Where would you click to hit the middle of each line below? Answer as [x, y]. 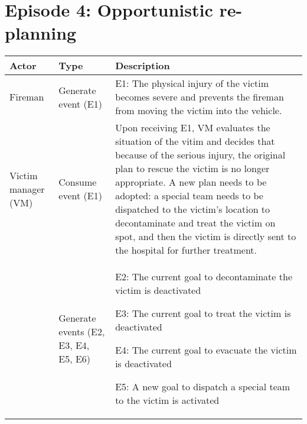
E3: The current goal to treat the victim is [203, 313]
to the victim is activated [167, 400]
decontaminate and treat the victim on [195, 223]
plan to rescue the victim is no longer [192, 169]
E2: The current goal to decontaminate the [204, 277]
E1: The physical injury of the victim [192, 83]
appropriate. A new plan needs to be [191, 182]
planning [41, 33]
